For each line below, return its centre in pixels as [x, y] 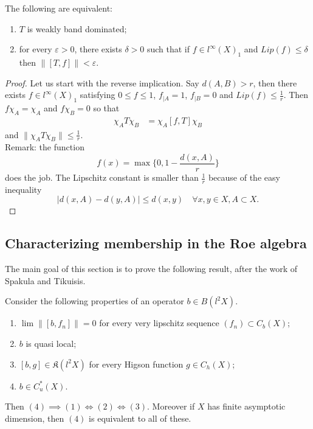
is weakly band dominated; [77, 28]
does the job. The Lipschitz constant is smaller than [102, 177]
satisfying [98, 95]
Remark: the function [45, 147]
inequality [23, 189]
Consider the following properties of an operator [95, 301]
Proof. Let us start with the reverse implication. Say [102, 82]
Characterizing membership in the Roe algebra [156, 243]
